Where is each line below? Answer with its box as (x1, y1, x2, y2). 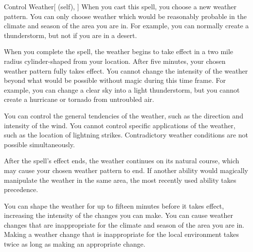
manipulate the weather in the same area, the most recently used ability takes (4, 174, 236, 185)
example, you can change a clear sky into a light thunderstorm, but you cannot (4, 84, 240, 95)
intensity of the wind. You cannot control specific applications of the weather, (4, 120, 235, 130)
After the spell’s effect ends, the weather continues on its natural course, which (4, 155, 239, 166)
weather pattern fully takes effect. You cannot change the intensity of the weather (4, 65, 248, 76)
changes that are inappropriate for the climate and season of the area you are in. (4, 219, 244, 230)
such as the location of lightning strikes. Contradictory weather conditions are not (4, 130, 248, 140)
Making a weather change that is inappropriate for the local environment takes (4, 229, 239, 239)
